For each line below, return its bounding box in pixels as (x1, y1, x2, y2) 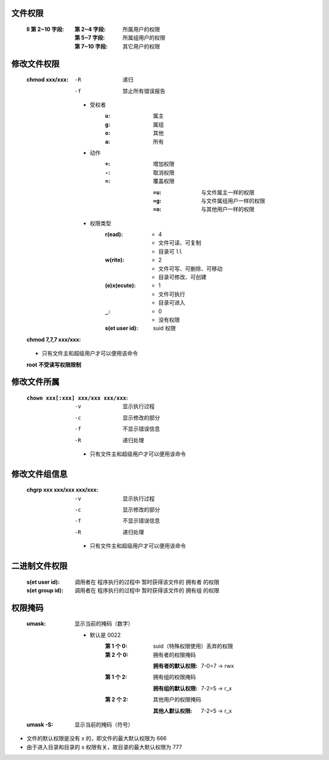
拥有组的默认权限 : (153, 684, 198, 692)
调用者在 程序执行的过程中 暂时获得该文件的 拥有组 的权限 (74, 587, 219, 594)
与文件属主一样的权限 (201, 188, 255, 196)
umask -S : (26, 720, 54, 728)
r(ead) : (105, 231, 123, 238)
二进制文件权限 (11, 561, 68, 572)
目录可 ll (158, 248, 183, 255)
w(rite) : (105, 256, 125, 263)
